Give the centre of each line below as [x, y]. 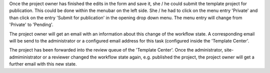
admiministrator [25, 57]
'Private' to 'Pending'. [31, 24]
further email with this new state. [43, 64]
